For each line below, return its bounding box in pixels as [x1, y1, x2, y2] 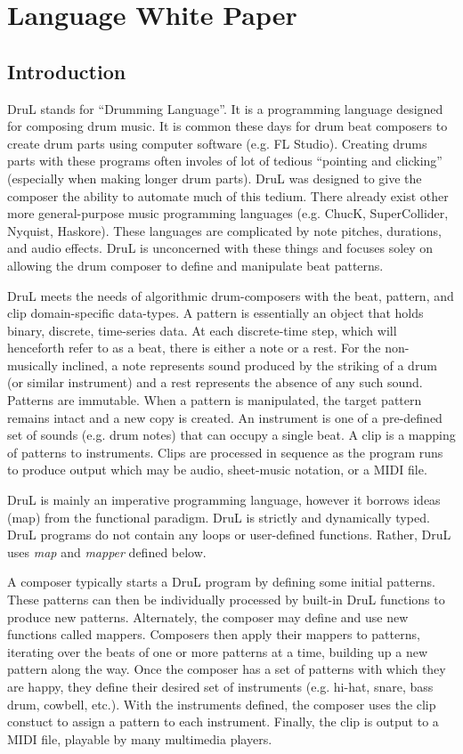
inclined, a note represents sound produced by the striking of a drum [61, 355, 437, 374]
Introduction [7, 57, 126, 85]
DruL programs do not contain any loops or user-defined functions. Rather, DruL [7, 525, 451, 544]
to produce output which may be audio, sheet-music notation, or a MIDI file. [7, 460, 427, 479]
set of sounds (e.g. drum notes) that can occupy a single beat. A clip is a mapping [7, 426, 456, 444]
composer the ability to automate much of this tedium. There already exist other [7, 186, 449, 205]
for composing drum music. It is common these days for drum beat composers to [7, 117, 448, 135]
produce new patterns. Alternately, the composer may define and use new [7, 607, 409, 626]
